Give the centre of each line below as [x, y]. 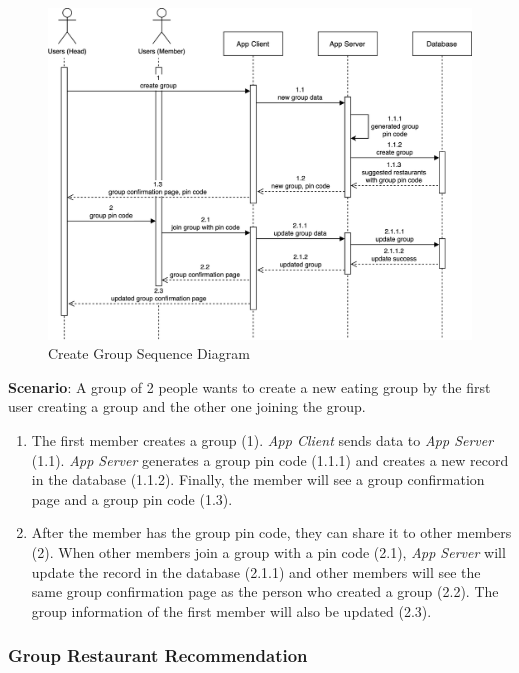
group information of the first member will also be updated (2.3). [231, 610]
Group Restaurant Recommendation [158, 655]
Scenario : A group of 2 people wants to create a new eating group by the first [249, 386]
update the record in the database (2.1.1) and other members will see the [256, 571]
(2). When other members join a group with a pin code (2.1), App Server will [268, 552]
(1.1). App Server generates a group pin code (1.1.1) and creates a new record [270, 459]
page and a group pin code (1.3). [132, 498]
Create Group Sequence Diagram [149, 353]
